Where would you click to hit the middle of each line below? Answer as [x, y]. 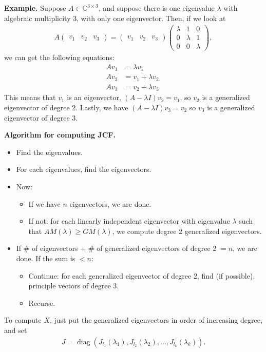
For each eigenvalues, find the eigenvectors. [84, 169]
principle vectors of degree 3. [74, 286]
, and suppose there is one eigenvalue [156, 8]
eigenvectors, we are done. [110, 203]
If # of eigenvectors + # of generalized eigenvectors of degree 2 [116, 248]
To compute [23, 320]
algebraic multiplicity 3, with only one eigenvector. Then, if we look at [115, 18]
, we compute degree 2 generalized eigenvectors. [187, 231]
